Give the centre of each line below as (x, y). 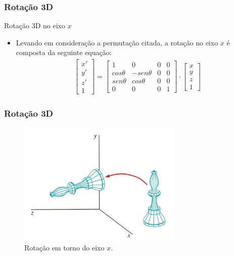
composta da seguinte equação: (64, 52)
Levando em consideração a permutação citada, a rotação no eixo (117, 42)
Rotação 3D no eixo (35, 25)
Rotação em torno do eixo (64, 248)
